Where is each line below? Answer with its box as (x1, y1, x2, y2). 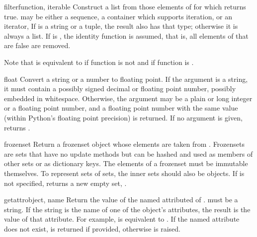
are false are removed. (4, 40, 71, 51)
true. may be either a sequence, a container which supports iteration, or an (4, 11, 232, 21)
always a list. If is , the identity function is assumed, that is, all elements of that (4, 30, 249, 41)
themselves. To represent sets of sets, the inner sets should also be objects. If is (4, 168, 245, 178)
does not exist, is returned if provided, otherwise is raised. (4, 223, 180, 234)
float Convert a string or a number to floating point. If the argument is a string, (4, 73, 248, 84)
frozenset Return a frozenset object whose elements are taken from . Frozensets (4, 139, 245, 149)
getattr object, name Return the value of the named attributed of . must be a (4, 194, 238, 205)
